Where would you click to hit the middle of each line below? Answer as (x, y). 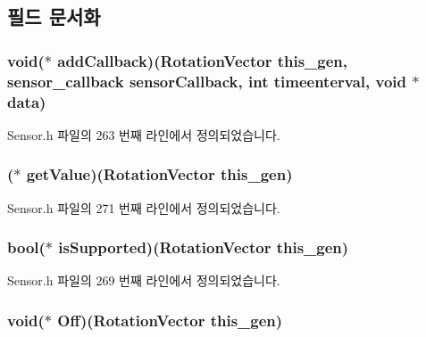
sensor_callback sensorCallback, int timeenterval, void (207, 81)
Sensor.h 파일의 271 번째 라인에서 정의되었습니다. (144, 207)
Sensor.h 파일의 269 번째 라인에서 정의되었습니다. (144, 280)
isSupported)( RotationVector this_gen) (204, 247)
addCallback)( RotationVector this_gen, (202, 60)
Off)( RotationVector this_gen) (170, 320)
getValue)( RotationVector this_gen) (159, 174)
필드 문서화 (54, 16)
